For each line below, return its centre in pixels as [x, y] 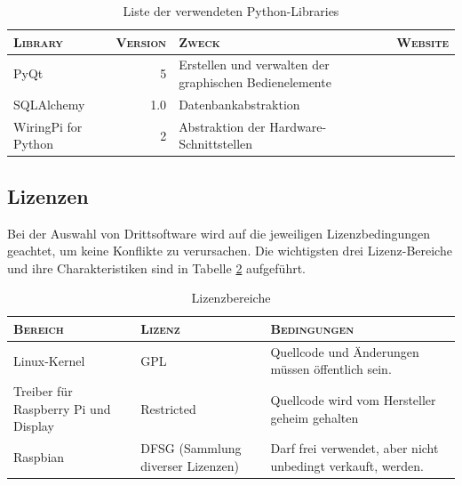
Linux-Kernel [49, 360]
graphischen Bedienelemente [255, 82]
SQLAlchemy [49, 104]
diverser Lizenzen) [190, 465]
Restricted [168, 408]
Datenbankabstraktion [239, 104]
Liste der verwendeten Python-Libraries [231, 11]
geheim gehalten [315, 417]
